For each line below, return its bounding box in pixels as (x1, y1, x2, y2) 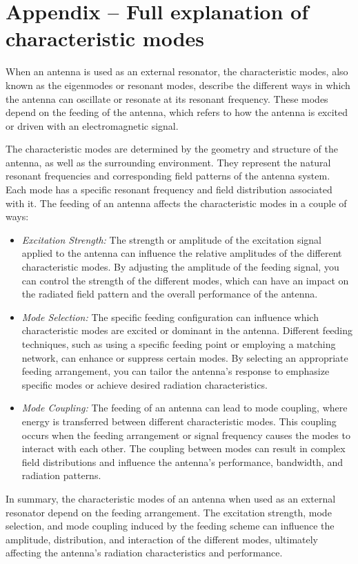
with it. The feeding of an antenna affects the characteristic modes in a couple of (6, 195, 347, 210)
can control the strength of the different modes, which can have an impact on (21, 273, 349, 287)
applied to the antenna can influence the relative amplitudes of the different (21, 246, 342, 260)
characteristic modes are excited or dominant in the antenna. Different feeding (21, 323, 353, 338)
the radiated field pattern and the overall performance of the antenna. (21, 286, 318, 301)
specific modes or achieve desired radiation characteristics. (21, 377, 268, 391)
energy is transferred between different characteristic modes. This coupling (21, 414, 337, 428)
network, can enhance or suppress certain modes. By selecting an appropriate (21, 350, 348, 364)
